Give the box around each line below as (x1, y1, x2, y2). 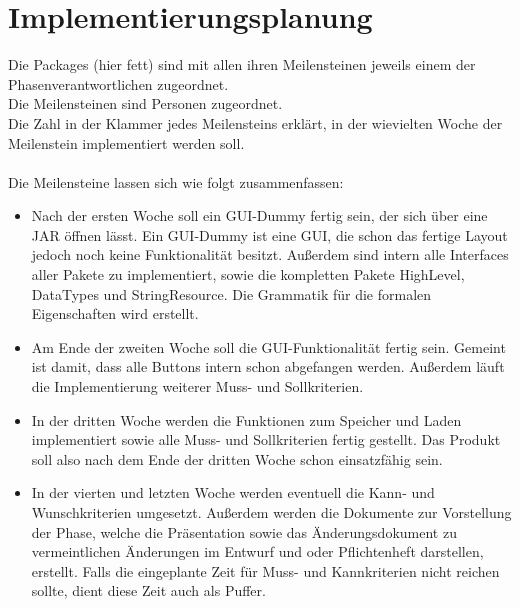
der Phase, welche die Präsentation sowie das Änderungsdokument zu (31, 521, 457, 542)
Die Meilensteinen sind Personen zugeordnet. (8, 93, 283, 114)
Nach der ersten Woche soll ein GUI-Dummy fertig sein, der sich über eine (31, 205, 488, 226)
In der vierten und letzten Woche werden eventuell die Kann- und (31, 482, 435, 503)
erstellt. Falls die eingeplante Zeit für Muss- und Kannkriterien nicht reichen (31, 560, 500, 581)
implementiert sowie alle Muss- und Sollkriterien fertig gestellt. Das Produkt (31, 429, 501, 450)
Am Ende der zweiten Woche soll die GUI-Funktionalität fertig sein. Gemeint (31, 336, 506, 357)
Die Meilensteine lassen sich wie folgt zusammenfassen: (8, 171, 344, 192)
